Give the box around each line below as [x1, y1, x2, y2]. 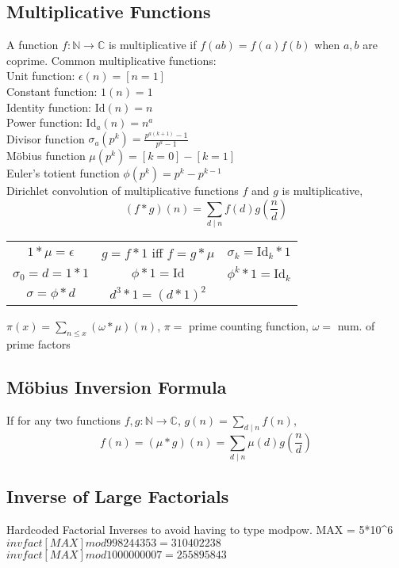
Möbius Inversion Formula [6, 375, 227, 399]
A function [6, 36, 59, 53]
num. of [337, 318, 375, 334]
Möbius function [6, 147, 86, 164]
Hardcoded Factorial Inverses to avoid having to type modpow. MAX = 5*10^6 [6, 521, 393, 538]
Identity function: [6, 98, 91, 115]
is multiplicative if [108, 36, 197, 53]
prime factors [6, 336, 71, 353]
